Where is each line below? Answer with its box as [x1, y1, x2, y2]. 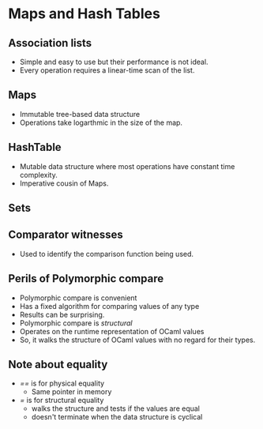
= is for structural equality [19, 396, 104, 405]
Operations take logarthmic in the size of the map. [19, 118, 183, 127]
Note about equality [8, 358, 108, 371]
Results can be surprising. [19, 310, 105, 319]
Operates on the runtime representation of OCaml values [19, 326, 205, 336]
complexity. [19, 170, 58, 179]
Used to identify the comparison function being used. [19, 249, 194, 258]
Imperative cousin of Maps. [19, 179, 109, 188]
